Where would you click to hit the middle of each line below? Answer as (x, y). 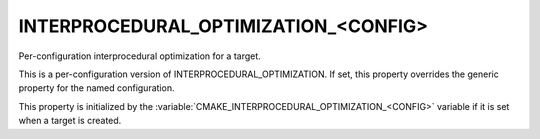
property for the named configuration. (96, 88)
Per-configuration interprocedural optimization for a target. (140, 56)
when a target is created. (70, 121)
